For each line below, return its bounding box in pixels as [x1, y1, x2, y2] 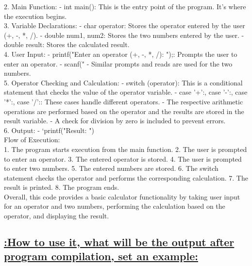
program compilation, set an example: [4, 249, 198, 264]
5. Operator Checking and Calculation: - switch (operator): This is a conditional [4, 77, 243, 87]
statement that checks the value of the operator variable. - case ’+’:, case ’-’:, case [4, 87, 248, 97]
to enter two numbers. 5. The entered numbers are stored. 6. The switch [4, 163, 218, 173]
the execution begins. [4, 11, 67, 21]
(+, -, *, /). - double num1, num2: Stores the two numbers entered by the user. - [4, 30, 244, 40]
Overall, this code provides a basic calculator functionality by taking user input [4, 191, 240, 201]
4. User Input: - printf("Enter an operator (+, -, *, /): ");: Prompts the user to [4, 49, 237, 59]
